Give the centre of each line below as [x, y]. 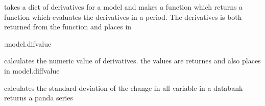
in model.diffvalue [32, 70]
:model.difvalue [28, 43]
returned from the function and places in [68, 27]
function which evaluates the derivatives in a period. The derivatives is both [123, 16]
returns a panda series [39, 98]
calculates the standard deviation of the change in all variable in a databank [124, 87]
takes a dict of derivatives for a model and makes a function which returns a [124, 7]
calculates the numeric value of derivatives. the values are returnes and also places [132, 61]
